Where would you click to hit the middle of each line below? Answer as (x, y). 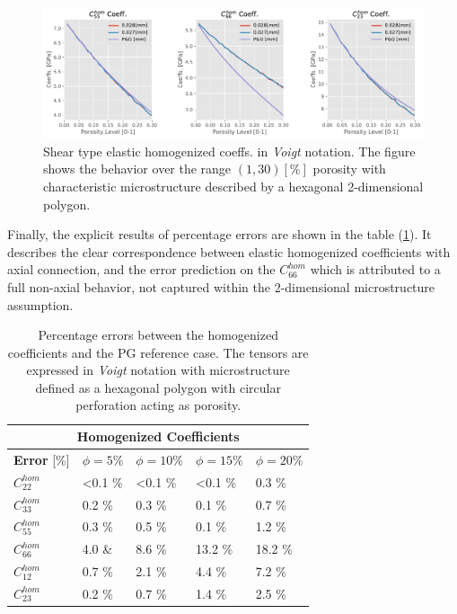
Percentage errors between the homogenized (158, 335)
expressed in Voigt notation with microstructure (158, 370)
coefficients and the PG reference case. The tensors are (158, 352)
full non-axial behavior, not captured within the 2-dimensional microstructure (221, 286)
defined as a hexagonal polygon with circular (158, 387)
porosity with (349, 169)
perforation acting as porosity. (158, 405)
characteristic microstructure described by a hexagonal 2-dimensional (233, 186)
